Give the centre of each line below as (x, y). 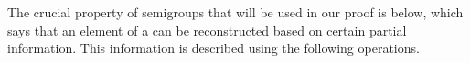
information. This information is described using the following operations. (214, 48)
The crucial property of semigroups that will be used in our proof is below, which (235, 12)
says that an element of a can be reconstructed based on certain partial (207, 30)
